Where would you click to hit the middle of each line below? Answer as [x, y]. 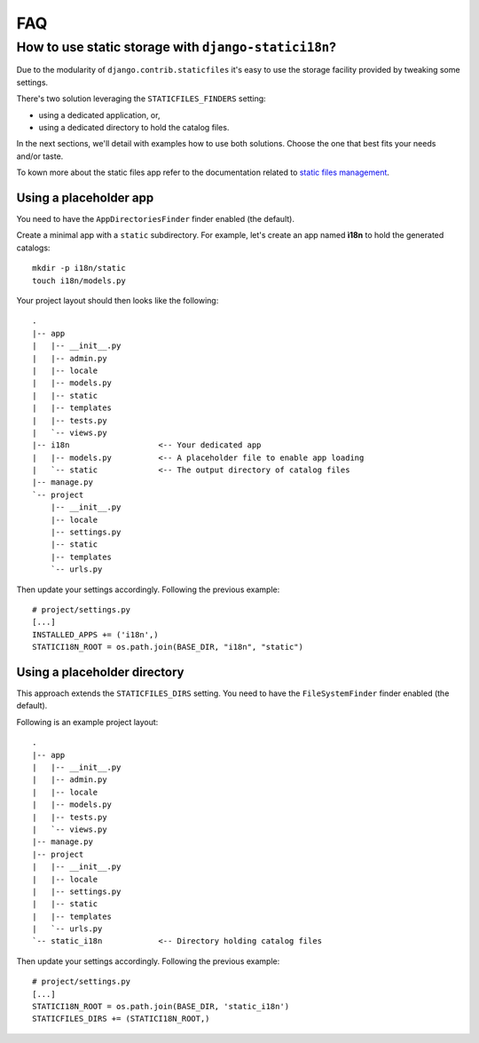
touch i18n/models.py [79, 281]
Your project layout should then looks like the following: [118, 300]
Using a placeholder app [85, 198]
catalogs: [33, 248]
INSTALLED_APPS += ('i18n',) [95, 634]
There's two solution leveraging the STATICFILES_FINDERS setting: [141, 99]
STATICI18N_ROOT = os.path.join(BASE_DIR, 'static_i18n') [161, 1007]
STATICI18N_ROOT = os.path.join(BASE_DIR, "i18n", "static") [168, 647]
